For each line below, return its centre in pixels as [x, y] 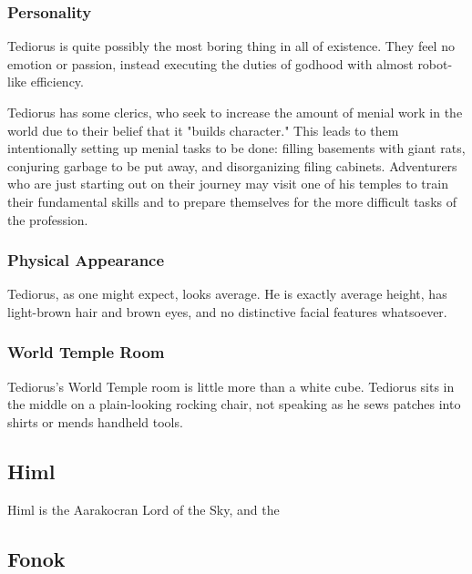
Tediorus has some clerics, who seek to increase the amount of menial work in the [235, 112]
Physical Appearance [86, 260]
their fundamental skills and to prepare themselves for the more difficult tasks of [232, 201]
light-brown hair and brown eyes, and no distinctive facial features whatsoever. [227, 311]
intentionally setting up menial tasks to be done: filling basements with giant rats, [236, 148]
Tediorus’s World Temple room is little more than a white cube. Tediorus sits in [231, 386]
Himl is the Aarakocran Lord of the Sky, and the [144, 509]
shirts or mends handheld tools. [95, 421]
